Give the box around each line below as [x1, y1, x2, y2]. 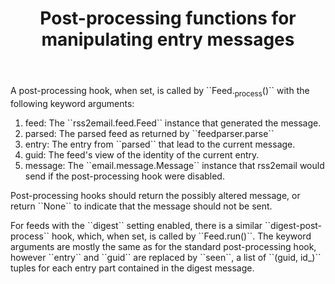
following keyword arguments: [10, 97, 135, 109]
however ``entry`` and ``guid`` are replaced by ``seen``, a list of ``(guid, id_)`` [10, 251, 322, 263]
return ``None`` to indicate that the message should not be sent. [10, 200, 273, 212]
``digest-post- [264, 219, 323, 231]
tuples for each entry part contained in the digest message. [10, 262, 255, 274]
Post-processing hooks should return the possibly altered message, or [10, 189, 301, 201]
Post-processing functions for [39, 7, 297, 30]
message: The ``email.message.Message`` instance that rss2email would [24, 159, 325, 171]
